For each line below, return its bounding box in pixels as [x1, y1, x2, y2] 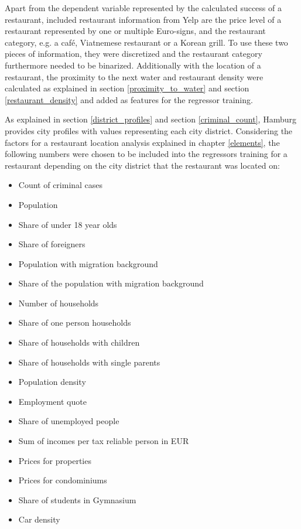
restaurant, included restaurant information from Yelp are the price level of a [5, 13, 282, 25]
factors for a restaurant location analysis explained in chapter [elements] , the [5, 136, 280, 148]
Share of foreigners [18, 238, 85, 250]
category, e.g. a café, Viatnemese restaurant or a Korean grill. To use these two [5, 36, 288, 48]
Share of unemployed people [18, 415, 119, 427]
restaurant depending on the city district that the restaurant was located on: [5, 159, 280, 171]
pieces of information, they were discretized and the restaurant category [5, 47, 262, 60]
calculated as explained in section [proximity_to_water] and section [5, 82, 249, 94]
